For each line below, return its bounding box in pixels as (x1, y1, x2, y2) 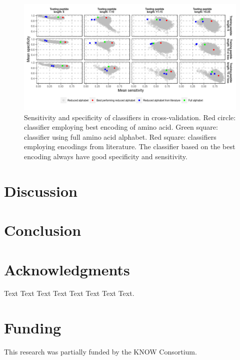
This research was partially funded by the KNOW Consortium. (4, 346, 197, 357)
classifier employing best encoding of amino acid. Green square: (24, 122, 218, 132)
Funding (4, 317, 61, 338)
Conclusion (4, 220, 81, 240)
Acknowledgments (4, 259, 130, 279)
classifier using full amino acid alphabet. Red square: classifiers (24, 131, 216, 142)
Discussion (4, 180, 77, 201)
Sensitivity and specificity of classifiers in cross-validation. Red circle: (24, 112, 236, 122)
